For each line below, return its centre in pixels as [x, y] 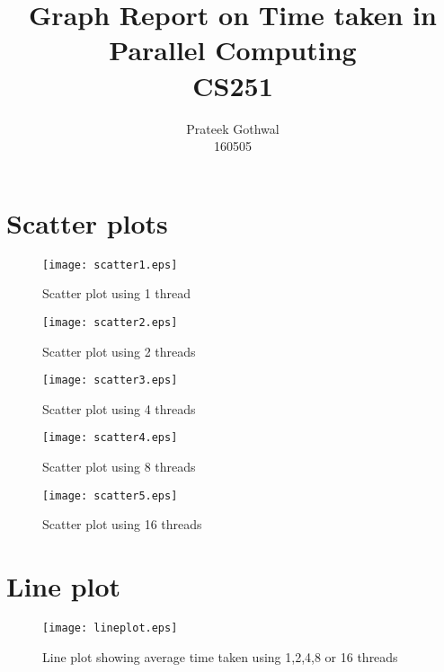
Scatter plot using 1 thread [117, 293]
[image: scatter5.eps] [110, 495]
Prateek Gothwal [233, 128]
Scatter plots [87, 222]
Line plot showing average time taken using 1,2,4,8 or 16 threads [220, 656]
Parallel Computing [233, 50]
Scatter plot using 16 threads [122, 524]
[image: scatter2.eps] [110, 322]
